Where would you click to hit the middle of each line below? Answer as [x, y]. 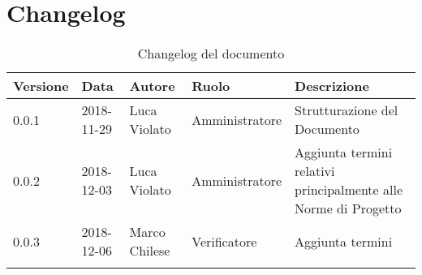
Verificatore [224, 241]
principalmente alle [349, 190]
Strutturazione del [347, 110]
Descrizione [332, 86]
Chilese [150, 251]
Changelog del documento [211, 54]
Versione [41, 86]
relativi [315, 171]
